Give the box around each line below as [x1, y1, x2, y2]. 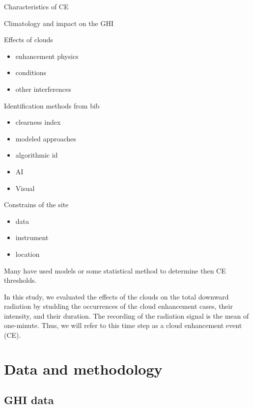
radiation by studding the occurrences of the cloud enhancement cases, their [4, 301, 233, 311]
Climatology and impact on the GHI [4, 18, 113, 28]
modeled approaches [15, 133, 76, 143]
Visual [15, 183, 35, 193]
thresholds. [4, 275, 37, 285]
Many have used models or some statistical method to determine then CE [4, 265, 226, 275]
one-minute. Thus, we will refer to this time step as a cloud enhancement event [4, 320, 242, 330]
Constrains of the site [4, 199, 69, 210]
